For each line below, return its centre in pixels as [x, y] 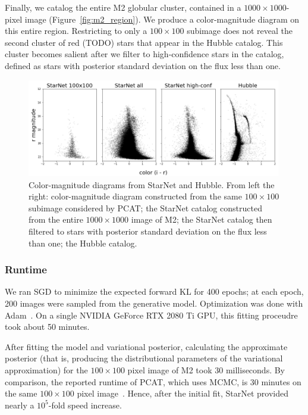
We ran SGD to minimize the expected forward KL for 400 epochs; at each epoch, [154, 291]
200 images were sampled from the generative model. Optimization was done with [154, 303]
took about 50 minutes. [47, 327]
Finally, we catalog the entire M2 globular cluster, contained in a [123, 7]
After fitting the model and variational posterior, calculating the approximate [146, 346]
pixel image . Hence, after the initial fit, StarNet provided [183, 393]
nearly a [20, 405]
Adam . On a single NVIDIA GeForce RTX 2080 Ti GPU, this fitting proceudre [151, 315]
